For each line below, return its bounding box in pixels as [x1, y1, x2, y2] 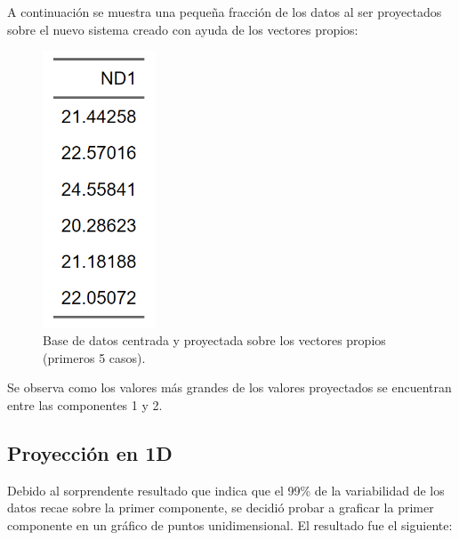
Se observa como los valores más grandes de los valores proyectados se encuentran [7, 378, 452, 397]
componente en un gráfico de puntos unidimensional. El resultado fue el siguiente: [7, 515, 453, 534]
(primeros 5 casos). [43, 348, 146, 367]
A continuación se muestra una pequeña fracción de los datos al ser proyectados [7, 3, 442, 20]
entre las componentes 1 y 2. [7, 395, 163, 414]
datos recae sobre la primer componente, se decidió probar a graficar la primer [7, 498, 434, 517]
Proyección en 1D [7, 439, 173, 466]
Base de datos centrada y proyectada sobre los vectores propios [43, 331, 386, 350]
